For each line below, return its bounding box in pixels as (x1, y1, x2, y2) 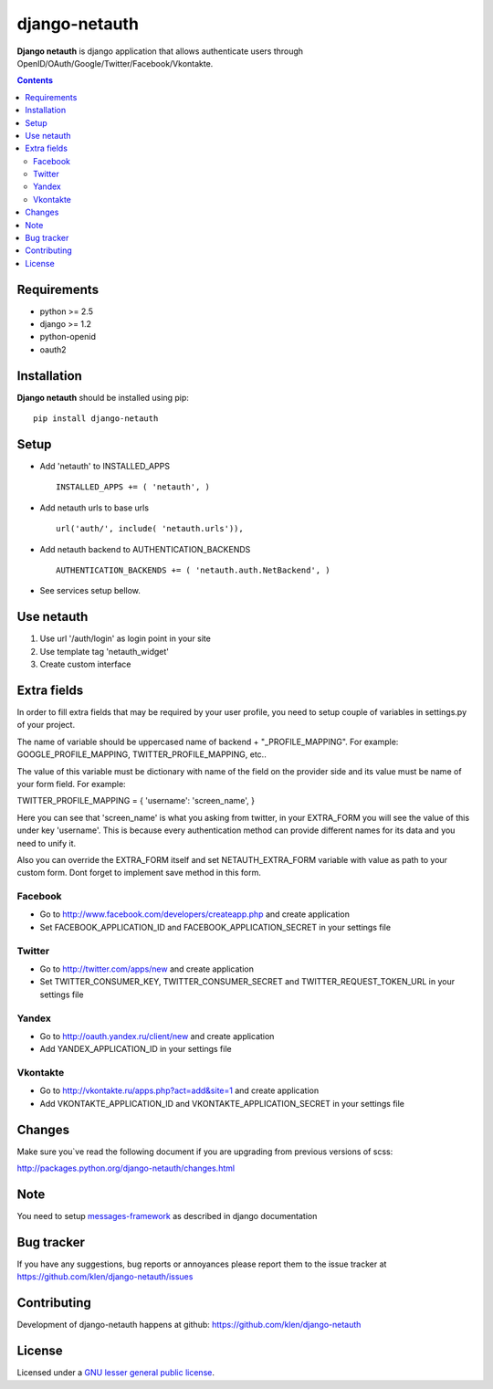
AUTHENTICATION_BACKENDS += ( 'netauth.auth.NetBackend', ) (56, 565, 330, 575)
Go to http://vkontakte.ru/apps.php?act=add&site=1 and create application (39, 1085, 320, 1096)
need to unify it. (16, 837, 77, 848)
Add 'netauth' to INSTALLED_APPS (39, 461, 171, 472)
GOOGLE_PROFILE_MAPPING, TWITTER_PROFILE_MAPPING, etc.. (16, 749, 267, 760)
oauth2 (39, 343, 68, 355)
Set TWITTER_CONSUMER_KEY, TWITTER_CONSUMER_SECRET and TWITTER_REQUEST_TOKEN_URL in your (39, 976, 456, 987)
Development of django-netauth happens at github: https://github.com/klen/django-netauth (16, 1320, 362, 1331)
